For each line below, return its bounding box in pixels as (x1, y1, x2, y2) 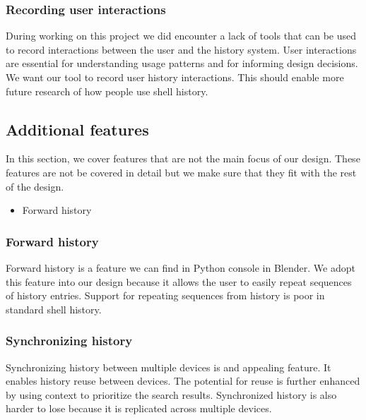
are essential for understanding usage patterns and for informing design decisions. (6, 56, 358, 71)
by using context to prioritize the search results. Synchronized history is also (6, 387, 337, 402)
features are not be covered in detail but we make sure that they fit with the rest (6, 164, 357, 179)
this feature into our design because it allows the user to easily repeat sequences (6, 274, 352, 289)
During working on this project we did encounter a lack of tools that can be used (6, 28, 357, 43)
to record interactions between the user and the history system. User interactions (6, 42, 357, 56)
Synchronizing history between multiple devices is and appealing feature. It (6, 359, 331, 374)
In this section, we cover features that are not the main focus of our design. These (6, 151, 360, 166)
